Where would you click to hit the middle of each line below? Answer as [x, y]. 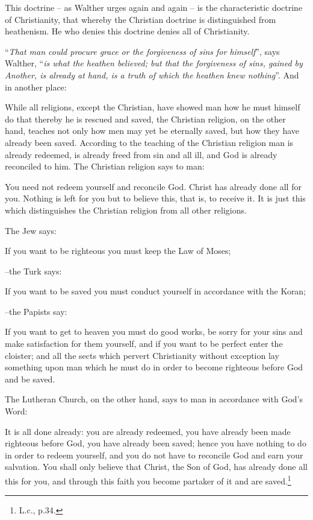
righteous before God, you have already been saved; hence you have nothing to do [156, 443]
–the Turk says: [33, 271]
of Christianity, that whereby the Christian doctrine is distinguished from [141, 19]
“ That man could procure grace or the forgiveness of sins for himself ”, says [142, 51]
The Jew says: [31, 230]
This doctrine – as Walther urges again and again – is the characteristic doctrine [154, 7]
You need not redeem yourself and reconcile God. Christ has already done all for [153, 186]
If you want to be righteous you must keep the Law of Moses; [118, 251]
